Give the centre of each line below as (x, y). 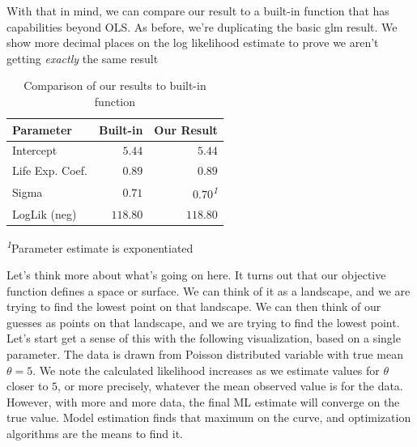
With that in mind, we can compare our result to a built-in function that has (198, 11)
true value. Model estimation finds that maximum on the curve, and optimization (209, 417)
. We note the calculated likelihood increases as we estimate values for (206, 370)
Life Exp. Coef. (50, 170)
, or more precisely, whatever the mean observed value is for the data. (230, 386)
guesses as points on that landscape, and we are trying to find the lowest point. (203, 322)
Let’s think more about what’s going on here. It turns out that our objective (196, 274)
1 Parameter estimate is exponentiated (100, 246)
